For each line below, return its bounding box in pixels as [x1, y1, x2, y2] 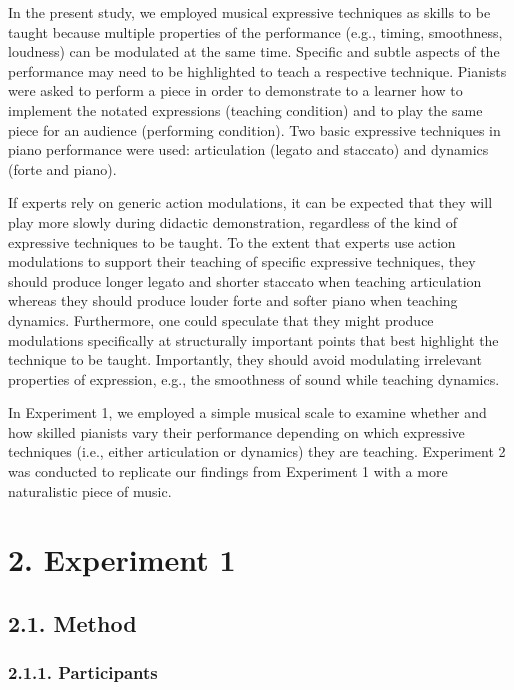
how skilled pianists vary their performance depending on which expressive [8, 421, 465, 442]
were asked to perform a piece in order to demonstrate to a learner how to [8, 80, 463, 101]
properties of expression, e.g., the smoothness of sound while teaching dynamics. [8, 368, 500, 389]
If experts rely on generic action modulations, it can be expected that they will [8, 192, 493, 213]
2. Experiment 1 [8, 539, 236, 580]
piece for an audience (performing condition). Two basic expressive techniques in [8, 119, 501, 140]
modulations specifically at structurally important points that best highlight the [8, 329, 499, 350]
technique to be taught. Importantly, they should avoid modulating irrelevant [8, 349, 482, 370]
